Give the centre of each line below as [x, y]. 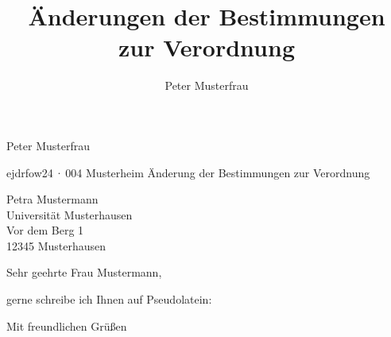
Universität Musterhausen [70, 214]
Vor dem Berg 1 [45, 230]
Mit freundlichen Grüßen [67, 325]
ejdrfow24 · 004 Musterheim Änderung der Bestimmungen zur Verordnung [188, 172]
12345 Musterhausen [56, 245]
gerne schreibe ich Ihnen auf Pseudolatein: [109, 299]
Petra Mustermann [52, 199]
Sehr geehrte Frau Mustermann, [84, 272]
